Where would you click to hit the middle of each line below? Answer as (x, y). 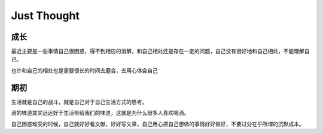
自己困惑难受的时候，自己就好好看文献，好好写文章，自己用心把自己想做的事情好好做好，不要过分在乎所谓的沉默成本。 (158, 124)
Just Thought (45, 16)
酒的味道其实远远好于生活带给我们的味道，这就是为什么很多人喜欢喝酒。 (100, 113)
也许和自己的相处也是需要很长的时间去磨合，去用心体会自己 (84, 70)
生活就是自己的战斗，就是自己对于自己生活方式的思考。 (79, 102)
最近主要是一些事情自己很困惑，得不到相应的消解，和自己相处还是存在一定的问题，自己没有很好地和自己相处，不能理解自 (160, 51)
